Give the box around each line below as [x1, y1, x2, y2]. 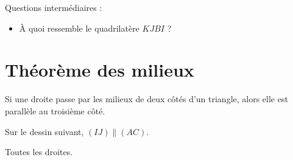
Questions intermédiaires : [5, 1, 102, 13]
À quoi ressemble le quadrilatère [19, 21, 139, 34]
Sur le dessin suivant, [5, 125, 84, 137]
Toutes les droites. [5, 145, 73, 158]
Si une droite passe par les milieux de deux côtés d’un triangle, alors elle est [5, 92, 288, 105]
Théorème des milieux [5, 57, 194, 82]
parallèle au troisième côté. [5, 104, 105, 117]
